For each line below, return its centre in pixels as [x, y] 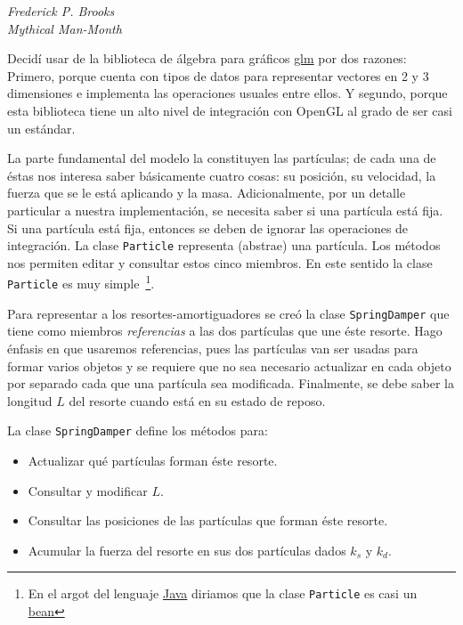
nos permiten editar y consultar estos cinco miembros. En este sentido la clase [220, 262]
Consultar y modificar [88, 490]
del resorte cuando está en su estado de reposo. [197, 400]
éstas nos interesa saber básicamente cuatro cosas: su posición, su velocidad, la [222, 175]
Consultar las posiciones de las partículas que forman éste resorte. [208, 520]
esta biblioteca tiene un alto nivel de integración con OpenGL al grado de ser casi [230, 110]
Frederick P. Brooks [61, 11]
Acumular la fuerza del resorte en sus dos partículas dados [187, 550]
